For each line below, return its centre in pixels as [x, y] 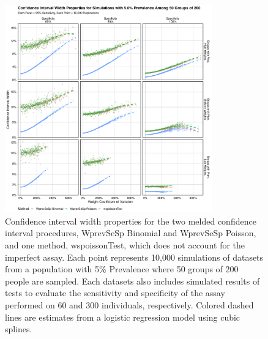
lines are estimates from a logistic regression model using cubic [123, 317]
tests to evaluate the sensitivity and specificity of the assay [115, 293]
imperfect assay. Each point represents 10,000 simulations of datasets [134, 257]
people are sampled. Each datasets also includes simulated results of [132, 281]
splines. [19, 329]
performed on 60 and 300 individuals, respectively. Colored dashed [129, 304]
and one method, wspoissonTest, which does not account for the [125, 244]
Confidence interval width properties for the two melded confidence [131, 221]
